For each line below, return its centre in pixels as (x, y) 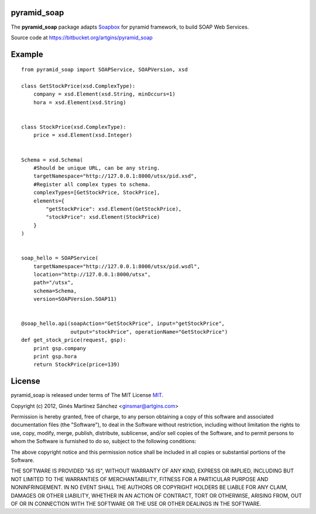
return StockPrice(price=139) (76, 365)
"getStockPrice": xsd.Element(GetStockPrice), (114, 209)
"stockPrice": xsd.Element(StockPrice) (103, 217)
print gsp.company (60, 348)
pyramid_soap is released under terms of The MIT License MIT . (87, 395)
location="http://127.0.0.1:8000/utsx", (92, 275)
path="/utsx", (54, 283)
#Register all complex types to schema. (92, 184)
